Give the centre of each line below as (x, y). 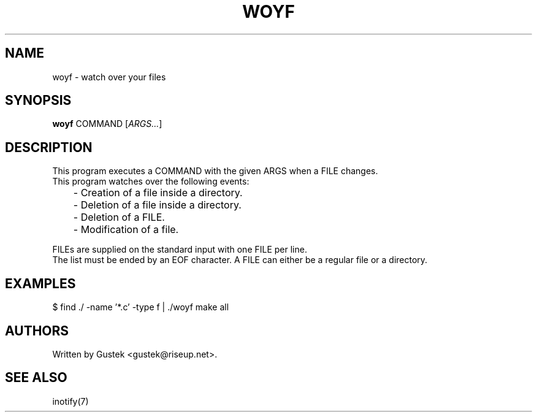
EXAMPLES (40, 283)
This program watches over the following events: (151, 182)
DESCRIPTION (49, 147)
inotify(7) (70, 401)
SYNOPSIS (38, 101)
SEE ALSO (36, 378)
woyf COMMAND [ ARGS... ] (107, 124)
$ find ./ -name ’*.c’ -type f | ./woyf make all (141, 307)
